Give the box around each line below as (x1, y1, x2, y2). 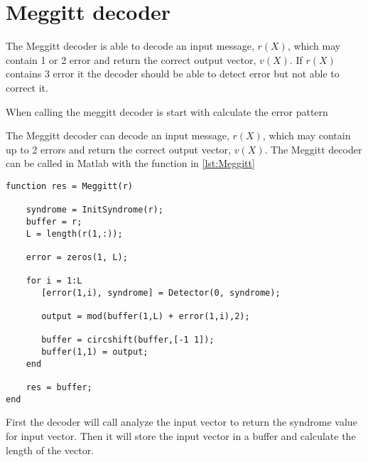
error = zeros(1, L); (26, 252, 128, 262)
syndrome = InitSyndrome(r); (26, 205, 163, 215)
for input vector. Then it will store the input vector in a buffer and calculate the (6, 428, 356, 443)
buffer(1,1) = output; (41, 347, 148, 358)
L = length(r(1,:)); (26, 228, 123, 239)
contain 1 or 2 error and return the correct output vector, (6, 52, 256, 67)
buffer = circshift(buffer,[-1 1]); (41, 335, 215, 345)
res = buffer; (26, 382, 92, 393)
